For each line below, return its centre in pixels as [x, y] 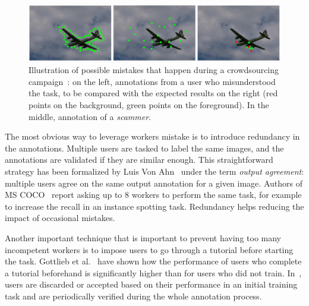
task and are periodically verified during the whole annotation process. [133, 296]
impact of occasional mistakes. [60, 218]
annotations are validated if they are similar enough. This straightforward [139, 160]
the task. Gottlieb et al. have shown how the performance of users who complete [153, 261]
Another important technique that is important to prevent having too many [143, 237]
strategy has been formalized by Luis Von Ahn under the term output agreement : [154, 171]
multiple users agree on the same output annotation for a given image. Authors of [154, 183]
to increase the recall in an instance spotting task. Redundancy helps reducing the [154, 206]
